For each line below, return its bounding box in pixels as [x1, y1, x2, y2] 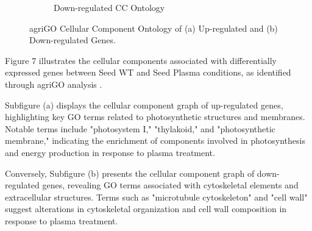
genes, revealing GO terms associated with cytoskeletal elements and [42, 179, 299, 191]
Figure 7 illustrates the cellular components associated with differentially [5, 54, 277, 66]
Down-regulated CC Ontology [54, 1, 165, 13]
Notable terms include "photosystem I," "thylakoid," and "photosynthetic [5, 122, 275, 135]
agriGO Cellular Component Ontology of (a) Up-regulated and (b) [29, 21, 278, 34]
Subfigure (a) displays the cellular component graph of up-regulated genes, [5, 98, 283, 111]
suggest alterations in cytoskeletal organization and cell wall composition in [5, 202, 287, 215]
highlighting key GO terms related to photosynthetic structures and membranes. [5, 110, 305, 123]
